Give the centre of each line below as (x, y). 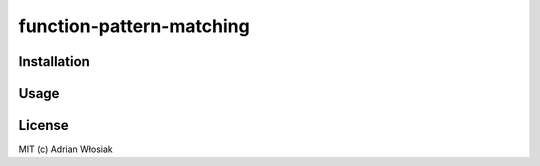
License (43, 125)
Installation (54, 61)
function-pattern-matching (134, 26)
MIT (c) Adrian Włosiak (66, 149)
